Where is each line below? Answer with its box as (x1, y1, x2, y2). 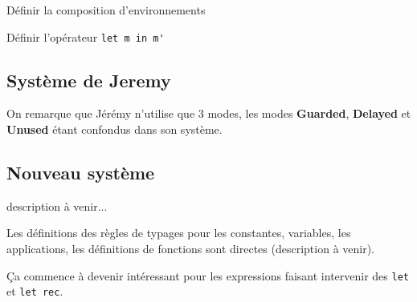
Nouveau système (6, 160, 155, 185)
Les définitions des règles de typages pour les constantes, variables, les (6, 224, 351, 241)
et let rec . (6, 283, 63, 300)
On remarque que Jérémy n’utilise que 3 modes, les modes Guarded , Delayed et (6, 105, 411, 122)
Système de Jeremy (6, 67, 171, 92)
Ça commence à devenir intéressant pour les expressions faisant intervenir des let (6, 267, 409, 284)
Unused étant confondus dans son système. (6, 121, 223, 138)
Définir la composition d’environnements (6, 2, 206, 18)
